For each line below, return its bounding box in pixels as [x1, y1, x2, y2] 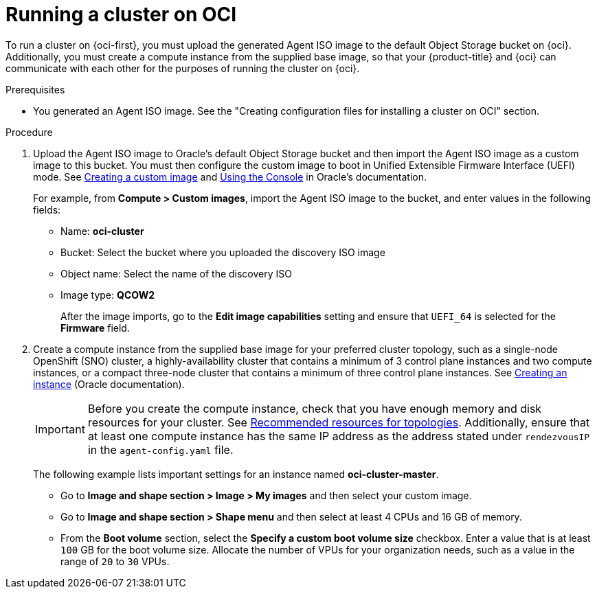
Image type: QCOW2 [60, 288, 155, 301]
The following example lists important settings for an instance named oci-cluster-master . [33, 468, 439, 480]
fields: [33, 203, 61, 216]
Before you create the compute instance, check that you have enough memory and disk [87, 401, 542, 415]
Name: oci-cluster [60, 225, 144, 237]
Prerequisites [5, 83, 65, 95]
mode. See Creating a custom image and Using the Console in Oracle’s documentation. [33, 170, 427, 183]
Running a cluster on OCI [5, 3, 237, 26]
